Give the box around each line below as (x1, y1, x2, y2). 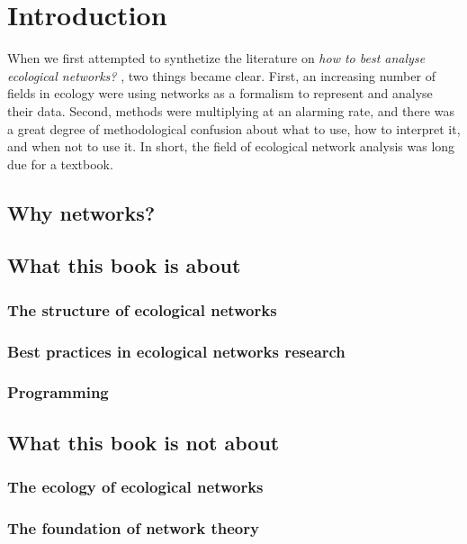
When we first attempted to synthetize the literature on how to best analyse (7, 49, 426, 68)
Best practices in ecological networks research (7, 340, 346, 362)
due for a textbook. (7, 154, 113, 173)
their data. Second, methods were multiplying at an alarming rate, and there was (7, 101, 454, 120)
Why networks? (7, 198, 156, 226)
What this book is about (7, 251, 241, 279)
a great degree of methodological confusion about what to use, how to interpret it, (7, 119, 461, 138)
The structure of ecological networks (7, 298, 277, 321)
